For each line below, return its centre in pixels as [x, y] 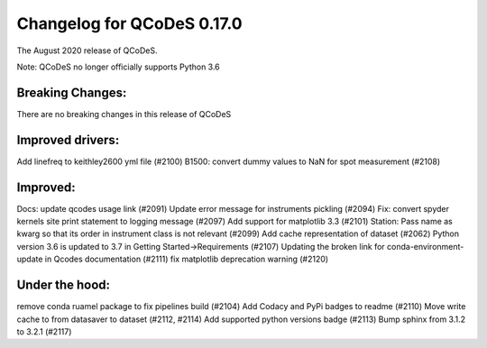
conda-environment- [425, 246]
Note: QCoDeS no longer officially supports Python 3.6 [118, 67]
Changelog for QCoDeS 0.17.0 [129, 23]
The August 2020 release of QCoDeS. [87, 50]
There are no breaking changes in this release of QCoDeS [124, 114]
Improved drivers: [68, 140]
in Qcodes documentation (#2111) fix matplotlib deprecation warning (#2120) [187, 259]
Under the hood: [64, 285]
